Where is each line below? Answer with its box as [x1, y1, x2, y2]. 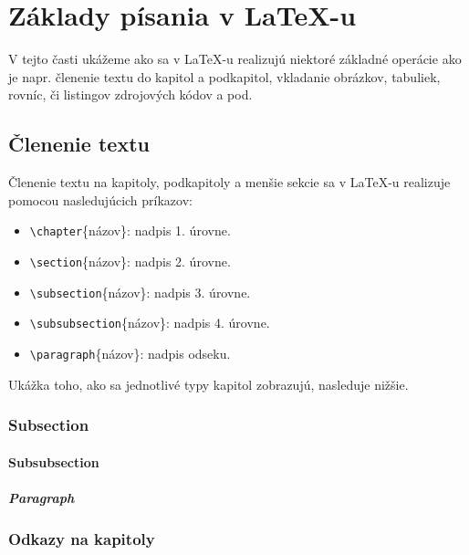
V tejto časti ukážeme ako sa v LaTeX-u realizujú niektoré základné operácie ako [8, 49, 462, 68]
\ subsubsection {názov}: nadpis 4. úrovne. [29, 313, 270, 332]
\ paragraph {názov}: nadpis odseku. [29, 343, 231, 362]
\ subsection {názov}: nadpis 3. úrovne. [29, 282, 251, 301]
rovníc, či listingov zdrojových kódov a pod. [8, 85, 253, 104]
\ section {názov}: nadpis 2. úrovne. [29, 251, 231, 270]
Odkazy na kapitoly [8, 527, 155, 550]
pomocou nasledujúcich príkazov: [8, 190, 193, 209]
